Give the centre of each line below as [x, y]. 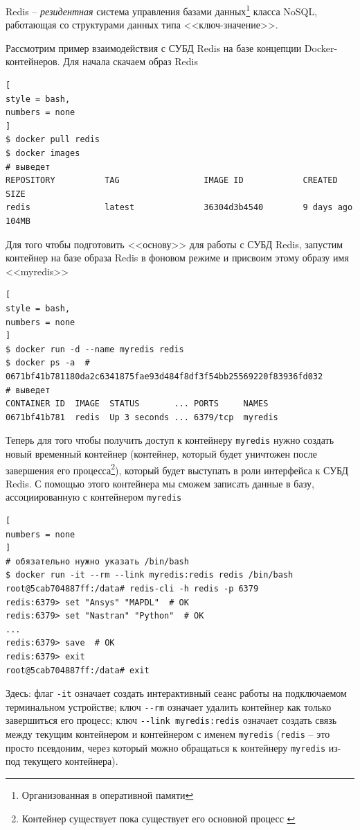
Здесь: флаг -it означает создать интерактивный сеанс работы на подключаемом [176, 693]
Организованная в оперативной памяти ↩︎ [108, 795]
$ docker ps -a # [48, 363]
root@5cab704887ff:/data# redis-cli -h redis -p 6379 [132, 589]
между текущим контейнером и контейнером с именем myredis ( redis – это [168, 734]
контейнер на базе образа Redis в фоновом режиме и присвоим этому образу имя [177, 258]
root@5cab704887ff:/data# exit [78, 670]
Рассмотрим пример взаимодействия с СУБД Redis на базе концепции [154, 47]
